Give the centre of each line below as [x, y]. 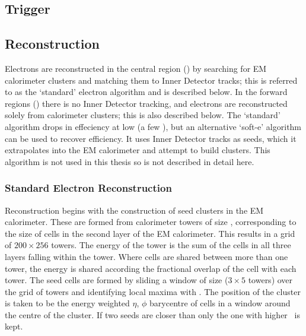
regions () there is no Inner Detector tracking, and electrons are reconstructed [146, 103]
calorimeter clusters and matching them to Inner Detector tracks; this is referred [151, 80]
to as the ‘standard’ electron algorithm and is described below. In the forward [146, 92]
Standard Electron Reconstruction [88, 188]
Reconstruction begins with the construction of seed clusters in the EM [134, 210]
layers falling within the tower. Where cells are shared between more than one [146, 256]
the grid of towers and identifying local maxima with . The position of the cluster [153, 291]
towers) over [270, 280]
